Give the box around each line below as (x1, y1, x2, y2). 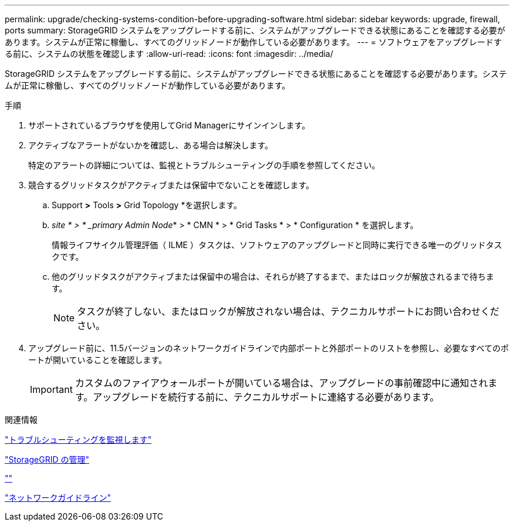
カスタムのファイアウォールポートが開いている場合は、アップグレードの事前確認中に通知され (75, 377, 488, 389)
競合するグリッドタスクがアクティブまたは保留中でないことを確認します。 (28, 180, 315, 190)
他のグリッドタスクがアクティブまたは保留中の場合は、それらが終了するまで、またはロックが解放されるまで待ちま (52, 272, 494, 281)
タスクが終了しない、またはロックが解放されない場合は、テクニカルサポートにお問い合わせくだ (77, 306, 500, 317)
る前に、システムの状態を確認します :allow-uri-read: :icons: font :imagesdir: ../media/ (5, 49, 333, 59)
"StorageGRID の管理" (5, 454, 89, 464)
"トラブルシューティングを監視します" (5, 435, 152, 444)
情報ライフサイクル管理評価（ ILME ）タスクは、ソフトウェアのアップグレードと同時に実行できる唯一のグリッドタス (52, 240, 502, 250)
